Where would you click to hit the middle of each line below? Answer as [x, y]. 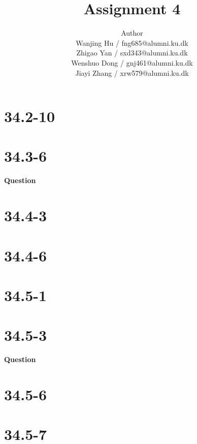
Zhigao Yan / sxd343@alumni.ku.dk [132, 53]
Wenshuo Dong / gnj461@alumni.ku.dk [132, 62]
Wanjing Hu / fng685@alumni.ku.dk [132, 42]
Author [132, 33]
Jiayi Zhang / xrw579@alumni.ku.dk [132, 72]
